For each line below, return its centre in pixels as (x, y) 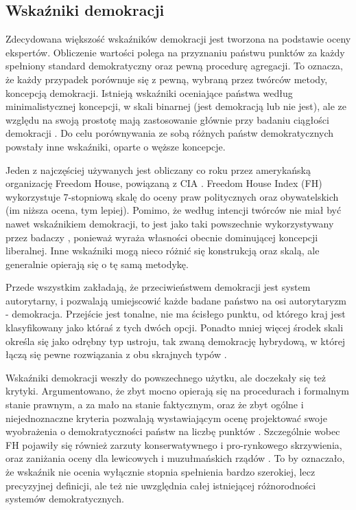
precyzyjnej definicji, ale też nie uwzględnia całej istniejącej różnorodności (161, 485)
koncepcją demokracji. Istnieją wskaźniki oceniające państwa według (149, 92)
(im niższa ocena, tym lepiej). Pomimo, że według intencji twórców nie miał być (174, 210)
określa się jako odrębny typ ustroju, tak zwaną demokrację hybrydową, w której (176, 341)
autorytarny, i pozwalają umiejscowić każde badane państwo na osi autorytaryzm (176, 300)
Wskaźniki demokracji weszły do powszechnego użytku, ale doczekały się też (166, 377)
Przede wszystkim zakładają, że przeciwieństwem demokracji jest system (158, 287)
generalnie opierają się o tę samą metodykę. (97, 264)
